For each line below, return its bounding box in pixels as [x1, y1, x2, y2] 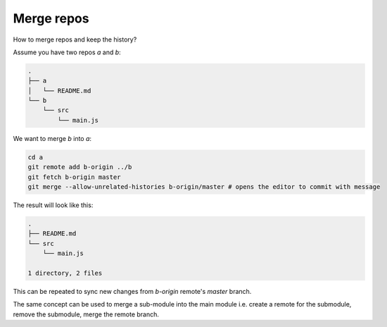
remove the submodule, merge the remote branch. [13, 310, 160, 319]
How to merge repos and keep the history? [13, 35, 137, 44]
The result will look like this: [13, 201, 94, 209]
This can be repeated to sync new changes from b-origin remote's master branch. [13, 287, 252, 295]
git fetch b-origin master [27, 173, 121, 181]
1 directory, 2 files [27, 269, 103, 277]
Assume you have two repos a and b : [13, 48, 121, 56]
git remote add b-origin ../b [27, 163, 132, 171]
